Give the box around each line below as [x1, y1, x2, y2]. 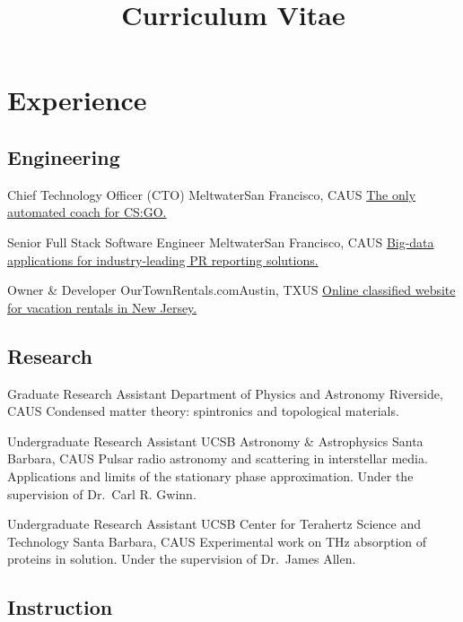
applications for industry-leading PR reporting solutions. [7, 250, 319, 269]
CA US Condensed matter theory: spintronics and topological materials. [7, 402, 399, 420]
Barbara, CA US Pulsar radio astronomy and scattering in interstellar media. [7, 449, 428, 468]
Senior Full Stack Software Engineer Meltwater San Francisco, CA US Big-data [7, 232, 434, 251]
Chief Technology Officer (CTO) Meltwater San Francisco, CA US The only [7, 185, 416, 203]
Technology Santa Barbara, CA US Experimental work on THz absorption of [7, 531, 427, 550]
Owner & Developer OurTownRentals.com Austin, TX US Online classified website [7, 281, 456, 299]
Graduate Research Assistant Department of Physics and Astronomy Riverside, [7, 384, 443, 402]
